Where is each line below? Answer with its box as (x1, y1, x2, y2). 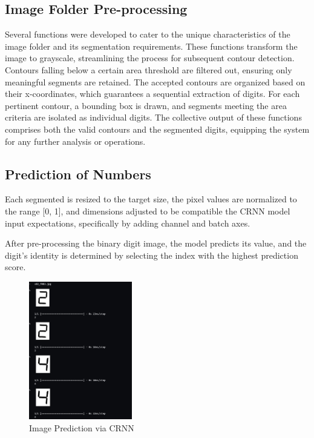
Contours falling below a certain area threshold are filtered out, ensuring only (5, 63, 292, 76)
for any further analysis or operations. (5, 134, 146, 147)
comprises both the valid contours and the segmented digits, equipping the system (5, 122, 310, 135)
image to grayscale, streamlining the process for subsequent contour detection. (5, 51, 295, 64)
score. (5, 260, 26, 273)
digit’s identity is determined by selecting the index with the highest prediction (5, 248, 298, 261)
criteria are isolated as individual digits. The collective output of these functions (5, 111, 302, 124)
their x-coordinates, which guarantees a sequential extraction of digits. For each (5, 87, 300, 100)
